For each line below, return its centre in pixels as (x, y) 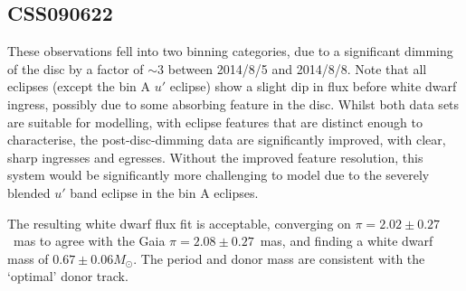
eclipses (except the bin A (79, 86)
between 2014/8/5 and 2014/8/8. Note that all (297, 68)
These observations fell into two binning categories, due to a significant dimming (230, 51)
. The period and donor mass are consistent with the (279, 258)
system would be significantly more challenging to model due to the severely (219, 175)
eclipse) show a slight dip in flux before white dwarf (313, 86)
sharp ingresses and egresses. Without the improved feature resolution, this (215, 157)
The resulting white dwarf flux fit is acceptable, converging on (179, 223)
